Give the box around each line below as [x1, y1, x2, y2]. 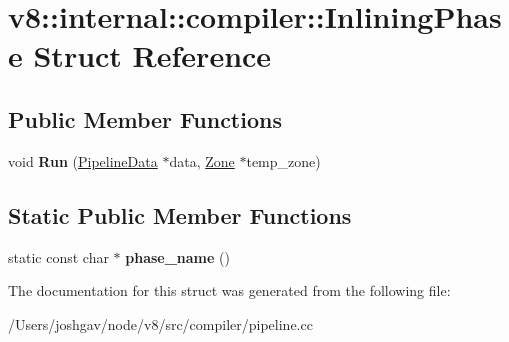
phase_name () [125, 246, 230, 267]
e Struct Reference [8, 35, 272, 76]
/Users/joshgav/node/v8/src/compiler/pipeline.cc [8, 313, 313, 334]
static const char [8, 246, 109, 267]
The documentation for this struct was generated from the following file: [8, 280, 451, 301]
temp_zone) [246, 150, 321, 171]
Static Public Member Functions [8, 199, 352, 230]
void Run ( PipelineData [8, 150, 158, 171]
